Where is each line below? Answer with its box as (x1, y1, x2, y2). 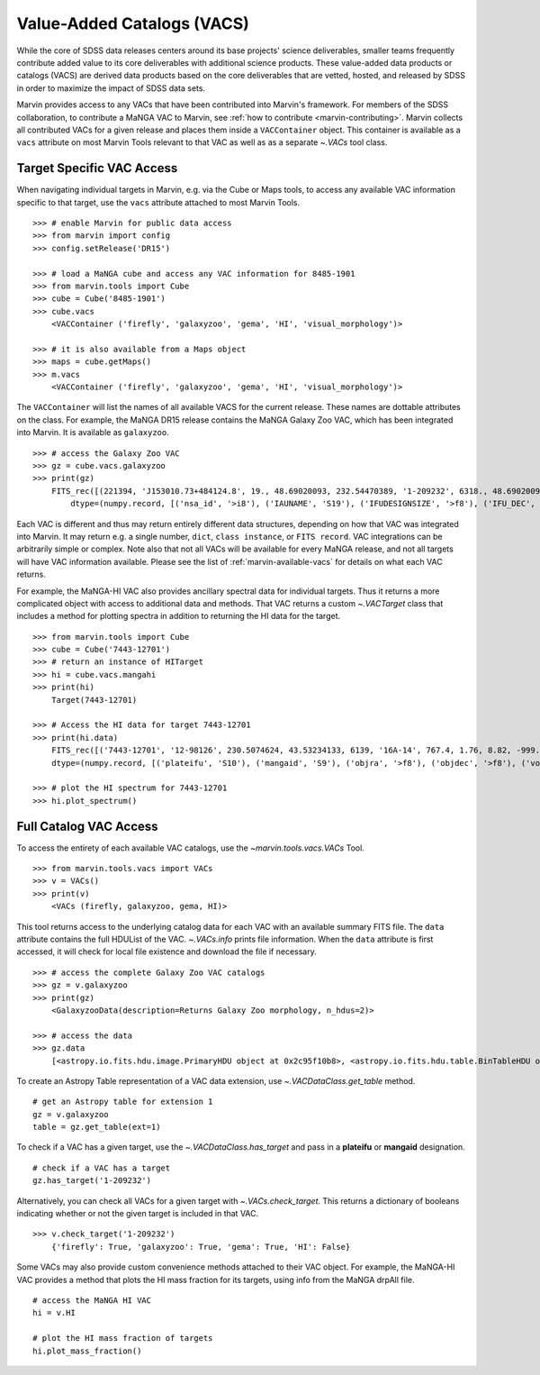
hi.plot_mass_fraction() (32, 1345, 142, 1356)
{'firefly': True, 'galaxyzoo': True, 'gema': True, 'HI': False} (50, 1242, 351, 1252)
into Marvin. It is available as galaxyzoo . (16, 427, 170, 438)
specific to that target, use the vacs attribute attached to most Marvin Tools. (16, 196, 301, 207)
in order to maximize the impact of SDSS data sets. (16, 82, 206, 94)
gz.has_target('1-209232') (32, 1176, 152, 1186)
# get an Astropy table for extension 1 (32, 1097, 213, 1107)
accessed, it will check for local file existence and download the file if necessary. (16, 946, 317, 957)
